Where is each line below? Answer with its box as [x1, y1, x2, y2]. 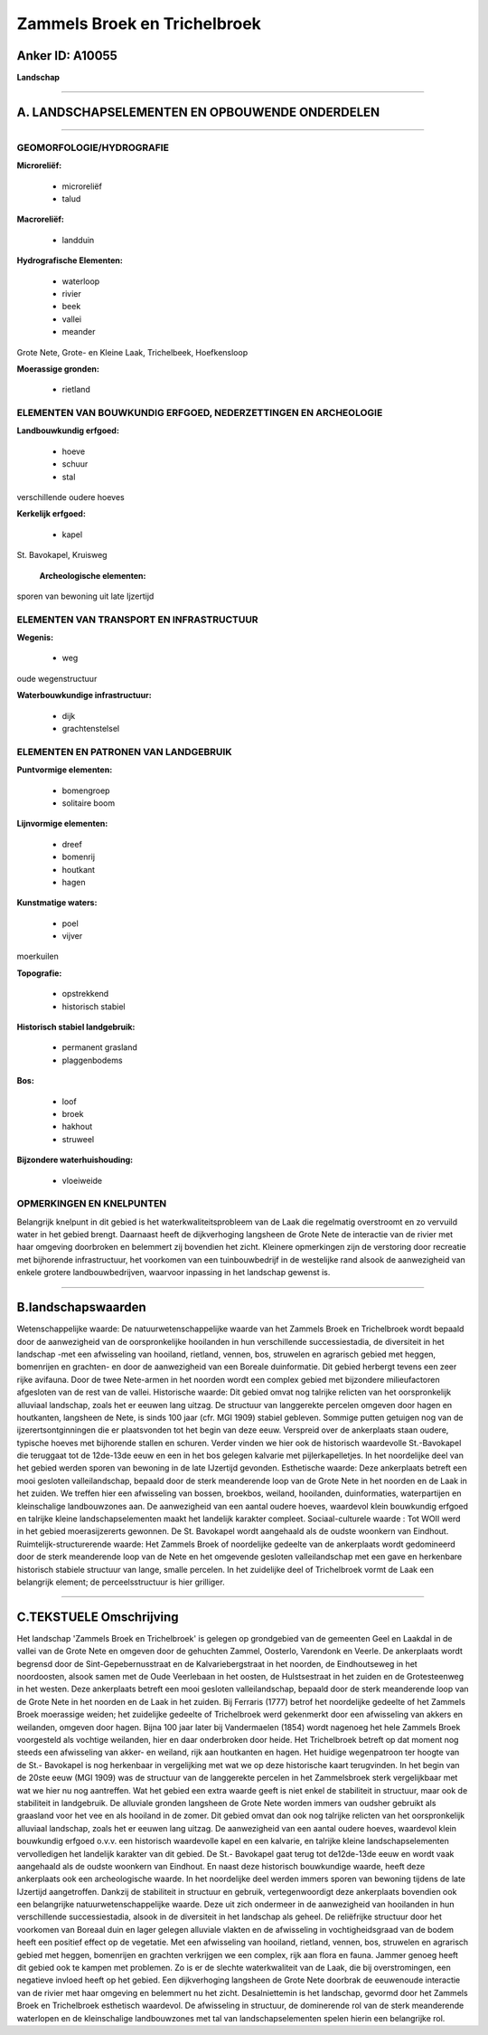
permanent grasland [61, 1042, 137, 1053]
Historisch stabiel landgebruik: [16, 1022, 136, 1033]
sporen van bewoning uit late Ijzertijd [16, 591, 155, 601]
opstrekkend [61, 989, 109, 999]
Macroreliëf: [16, 213, 65, 225]
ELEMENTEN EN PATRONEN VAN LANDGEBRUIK [16, 745, 232, 758]
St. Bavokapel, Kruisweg [16, 550, 108, 561]
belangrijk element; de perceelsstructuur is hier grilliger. [16, 1576, 225, 1587]
